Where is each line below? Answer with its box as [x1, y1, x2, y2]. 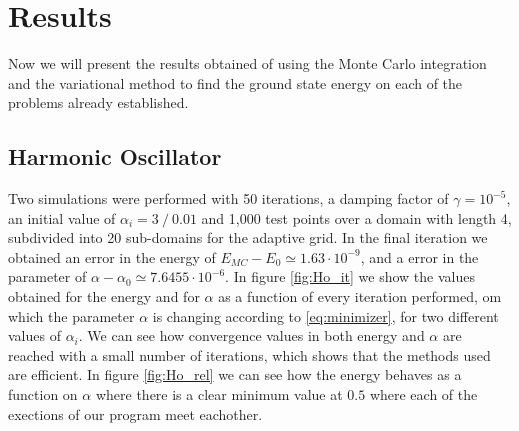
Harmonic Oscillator [8, 141, 222, 172]
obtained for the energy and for [8, 286, 200, 307]
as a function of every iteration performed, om [218, 286, 502, 307]
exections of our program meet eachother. [8, 403, 263, 424]
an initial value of [8, 207, 116, 228]
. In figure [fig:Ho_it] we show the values [225, 266, 475, 287]
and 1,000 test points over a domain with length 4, [201, 207, 512, 228]
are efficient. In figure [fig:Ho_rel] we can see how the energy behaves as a [8, 364, 462, 385]
